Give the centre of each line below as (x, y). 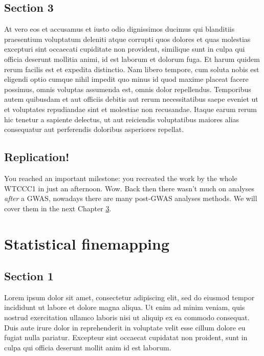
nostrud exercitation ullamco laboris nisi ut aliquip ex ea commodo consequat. (127, 317)
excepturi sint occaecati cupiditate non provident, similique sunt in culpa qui (125, 49)
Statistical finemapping (87, 243)
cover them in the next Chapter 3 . (58, 208)
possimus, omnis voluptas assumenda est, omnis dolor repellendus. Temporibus (128, 89)
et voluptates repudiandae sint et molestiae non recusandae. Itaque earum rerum (130, 109)
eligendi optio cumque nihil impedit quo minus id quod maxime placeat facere (126, 79)
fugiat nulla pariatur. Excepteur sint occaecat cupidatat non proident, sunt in (126, 337)
